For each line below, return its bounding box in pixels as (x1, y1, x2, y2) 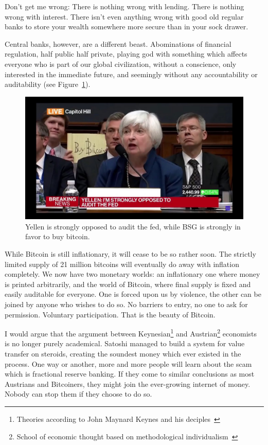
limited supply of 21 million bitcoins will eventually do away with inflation (5, 258, 239, 269)
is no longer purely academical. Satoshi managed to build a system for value (5, 338, 245, 349)
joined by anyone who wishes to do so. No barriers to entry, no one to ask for (5, 299, 248, 309)
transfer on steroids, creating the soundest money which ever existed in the (5, 348, 241, 359)
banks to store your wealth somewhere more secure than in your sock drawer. (5, 21, 248, 32)
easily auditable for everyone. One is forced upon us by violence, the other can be (5, 289, 261, 299)
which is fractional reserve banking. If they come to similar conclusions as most (5, 368, 255, 379)
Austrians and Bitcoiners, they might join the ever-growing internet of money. (5, 378, 251, 389)
